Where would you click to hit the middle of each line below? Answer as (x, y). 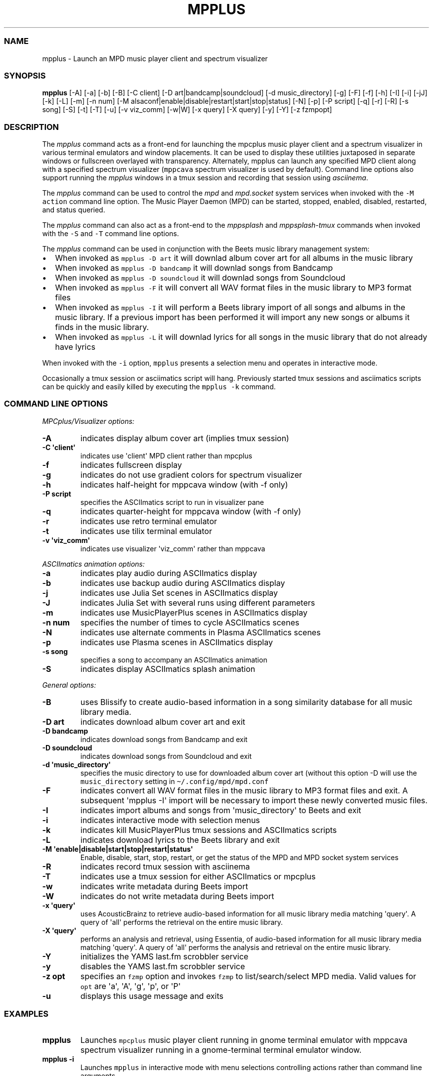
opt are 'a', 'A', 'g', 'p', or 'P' (130, 986)
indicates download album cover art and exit (163, 722)
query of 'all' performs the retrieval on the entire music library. (182, 922)
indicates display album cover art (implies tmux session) (185, 438)
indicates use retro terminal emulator (149, 521)
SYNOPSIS (25, 75)
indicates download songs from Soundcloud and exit (166, 756)
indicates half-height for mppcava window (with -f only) (184, 484)
